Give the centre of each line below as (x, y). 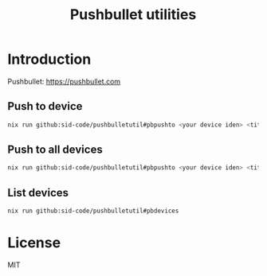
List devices (38, 192)
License (34, 243)
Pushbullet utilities (133, 15)
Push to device (45, 106)
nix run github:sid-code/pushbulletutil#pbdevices (93, 211)
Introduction (49, 59)
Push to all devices (55, 150)
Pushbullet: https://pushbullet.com (64, 81)
